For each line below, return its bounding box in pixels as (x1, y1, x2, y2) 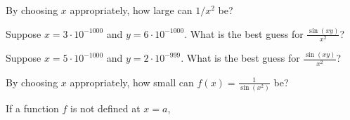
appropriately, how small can (70, 74, 194, 89)
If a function (6, 101, 59, 115)
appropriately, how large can (70, 3, 193, 17)
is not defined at (70, 101, 141, 115)
